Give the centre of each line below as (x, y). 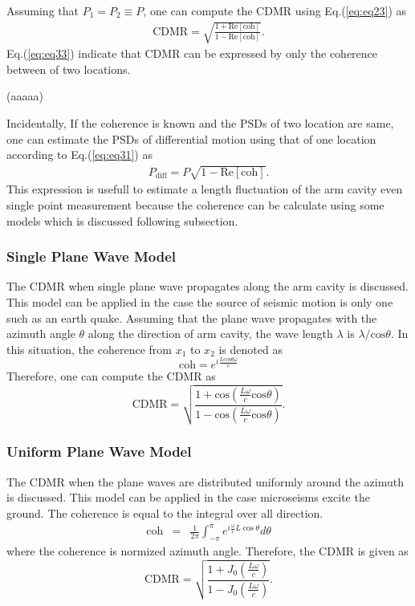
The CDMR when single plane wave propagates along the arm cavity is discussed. (207, 286)
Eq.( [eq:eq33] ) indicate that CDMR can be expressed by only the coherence (192, 53)
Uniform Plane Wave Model (99, 451)
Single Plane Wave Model (92, 256)
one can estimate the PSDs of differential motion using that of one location (191, 138)
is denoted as (250, 349)
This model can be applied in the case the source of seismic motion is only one (200, 301)
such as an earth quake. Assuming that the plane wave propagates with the (192, 317)
